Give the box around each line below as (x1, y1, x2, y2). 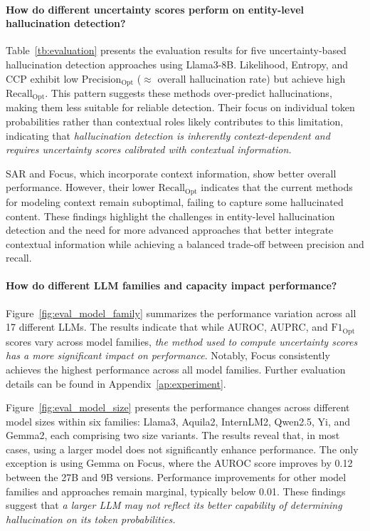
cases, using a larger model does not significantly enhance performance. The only (6, 441, 359, 456)
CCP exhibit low (6, 71, 79, 86)
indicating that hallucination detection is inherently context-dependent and (6, 128, 330, 143)
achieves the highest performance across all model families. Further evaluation (6, 361, 346, 376)
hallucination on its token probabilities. (6, 511, 176, 526)
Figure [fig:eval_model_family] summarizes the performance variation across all (6, 305, 356, 320)
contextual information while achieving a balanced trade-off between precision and (6, 236, 364, 251)
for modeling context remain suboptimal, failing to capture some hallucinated (6, 194, 344, 209)
